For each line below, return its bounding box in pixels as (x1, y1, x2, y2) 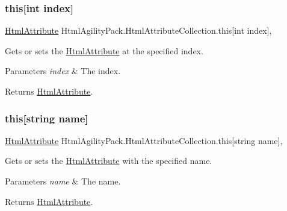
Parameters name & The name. (5, 175, 121, 187)
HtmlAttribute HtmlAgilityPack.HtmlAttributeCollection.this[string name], (5, 134, 283, 146)
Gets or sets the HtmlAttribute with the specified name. (5, 154, 212, 167)
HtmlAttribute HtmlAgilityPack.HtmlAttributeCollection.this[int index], (5, 24, 272, 37)
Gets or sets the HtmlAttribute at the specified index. (5, 44, 203, 57)
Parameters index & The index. (5, 65, 121, 77)
